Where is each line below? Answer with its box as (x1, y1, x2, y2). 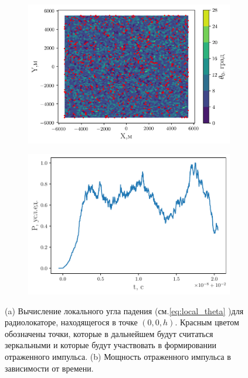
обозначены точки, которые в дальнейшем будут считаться (5, 327, 213, 339)
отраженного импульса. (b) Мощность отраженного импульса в (5, 350, 231, 362)
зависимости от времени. (5, 362, 94, 374)
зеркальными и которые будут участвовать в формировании (5, 339, 216, 351)
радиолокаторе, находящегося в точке (5, 316, 138, 328)
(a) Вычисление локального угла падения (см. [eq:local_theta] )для (5, 304, 244, 317)
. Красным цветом (175, 316, 239, 328)
